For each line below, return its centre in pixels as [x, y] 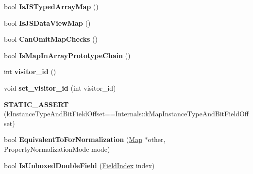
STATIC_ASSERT [36, 104]
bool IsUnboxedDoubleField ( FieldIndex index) [79, 165]
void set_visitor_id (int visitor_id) [60, 87]
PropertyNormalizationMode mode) [57, 149]
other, [157, 139]
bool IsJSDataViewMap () [47, 23]
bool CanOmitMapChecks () [51, 39]
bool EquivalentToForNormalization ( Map [73, 139]
